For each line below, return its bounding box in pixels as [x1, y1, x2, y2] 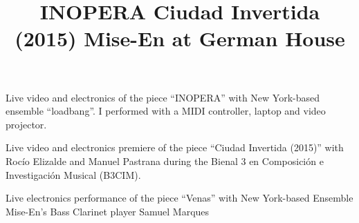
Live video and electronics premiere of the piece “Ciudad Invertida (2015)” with [6, 140, 344, 155]
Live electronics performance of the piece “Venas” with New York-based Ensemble [6, 191, 353, 205]
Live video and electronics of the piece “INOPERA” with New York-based [6, 90, 320, 104]
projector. [6, 117, 47, 131]
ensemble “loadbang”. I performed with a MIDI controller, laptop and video [6, 104, 326, 118]
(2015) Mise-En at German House [15, 24, 345, 52]
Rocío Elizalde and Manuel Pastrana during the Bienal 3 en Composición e [6, 153, 324, 168]
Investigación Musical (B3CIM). [6, 167, 141, 182]
